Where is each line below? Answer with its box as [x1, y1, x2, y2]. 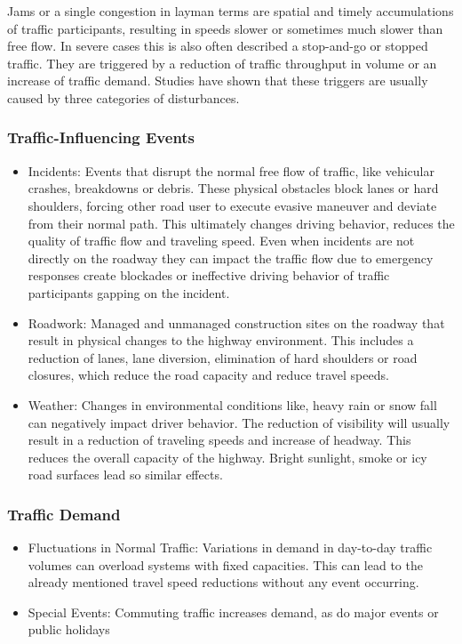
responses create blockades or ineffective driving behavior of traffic [28, 266, 390, 285]
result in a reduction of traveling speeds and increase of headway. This [28, 431, 411, 449]
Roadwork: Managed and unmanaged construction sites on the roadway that [28, 313, 445, 332]
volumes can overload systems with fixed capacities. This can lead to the [28, 555, 423, 574]
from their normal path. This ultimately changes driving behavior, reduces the [28, 213, 455, 232]
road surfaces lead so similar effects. [28, 465, 223, 484]
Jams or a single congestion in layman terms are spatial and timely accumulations [7, 2, 454, 20]
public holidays [28, 620, 110, 639]
